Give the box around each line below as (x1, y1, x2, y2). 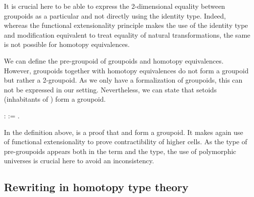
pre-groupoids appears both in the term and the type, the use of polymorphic (4, 146, 236, 156)
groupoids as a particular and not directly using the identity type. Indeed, (4, 10, 226, 21)
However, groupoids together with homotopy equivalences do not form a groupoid (4, 65, 249, 75)
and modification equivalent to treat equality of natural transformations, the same (4, 29, 251, 40)
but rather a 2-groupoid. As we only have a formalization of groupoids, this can (4, 75, 243, 85)
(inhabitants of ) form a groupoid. (4, 94, 106, 104)
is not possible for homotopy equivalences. (4, 39, 130, 49)
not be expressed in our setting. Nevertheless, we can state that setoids (4, 84, 217, 94)
